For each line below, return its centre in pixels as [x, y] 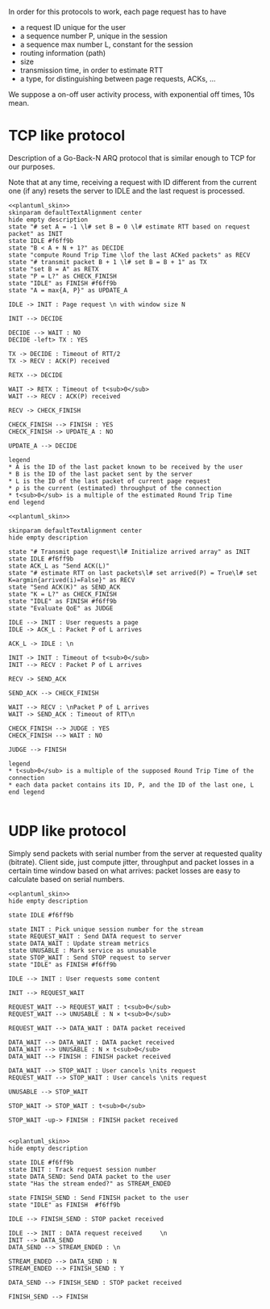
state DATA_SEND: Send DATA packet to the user [90, 1177]
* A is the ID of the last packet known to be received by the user [126, 467]
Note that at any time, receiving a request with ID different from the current [133, 182]
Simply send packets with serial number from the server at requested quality [135, 853]
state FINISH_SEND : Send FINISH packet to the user [99, 1198]
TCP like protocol [67, 136]
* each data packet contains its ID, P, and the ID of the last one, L [131, 785]
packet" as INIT [35, 233]
